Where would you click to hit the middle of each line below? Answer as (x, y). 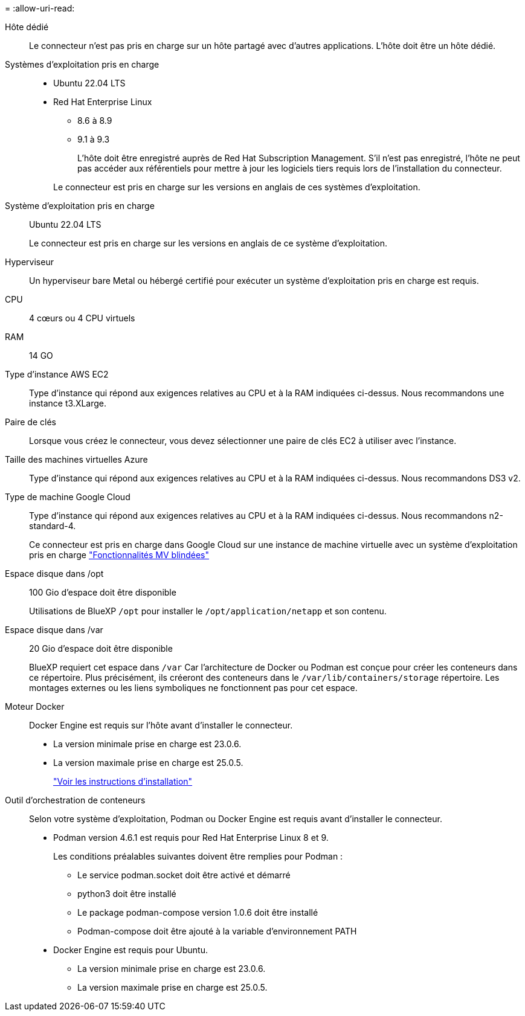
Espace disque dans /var (54, 630)
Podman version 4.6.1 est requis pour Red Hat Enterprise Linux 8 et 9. (191, 838)
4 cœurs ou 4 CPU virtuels (82, 318)
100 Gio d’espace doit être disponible (103, 592)
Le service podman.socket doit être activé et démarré (184, 875)
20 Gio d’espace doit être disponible (101, 648)
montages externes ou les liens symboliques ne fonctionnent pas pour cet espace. (193, 688)
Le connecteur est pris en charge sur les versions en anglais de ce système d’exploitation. (208, 243)
